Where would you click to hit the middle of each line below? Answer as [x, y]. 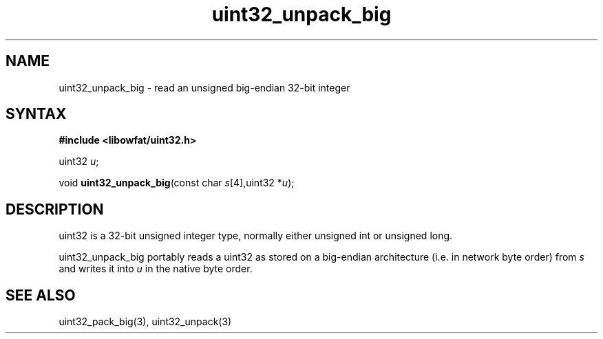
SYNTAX [36, 114]
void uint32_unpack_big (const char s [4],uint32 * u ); [177, 183]
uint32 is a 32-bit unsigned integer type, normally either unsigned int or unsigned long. [256, 236]
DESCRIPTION [55, 209]
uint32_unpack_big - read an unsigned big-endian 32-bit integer [204, 87]
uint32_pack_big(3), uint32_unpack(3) [145, 322]
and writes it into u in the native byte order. [156, 269]
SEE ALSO [41, 295]
